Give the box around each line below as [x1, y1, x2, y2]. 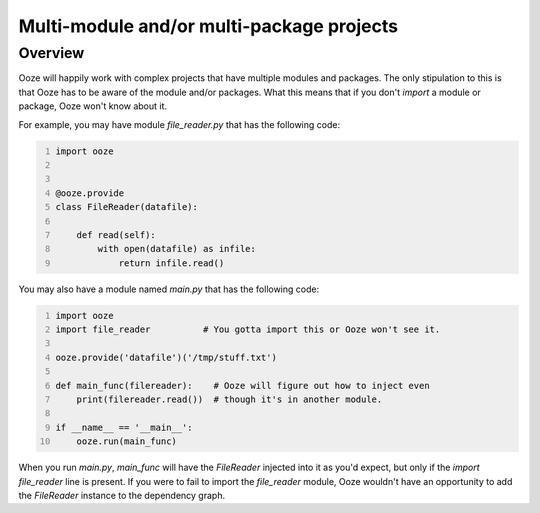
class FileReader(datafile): [55, 201, 199, 213]
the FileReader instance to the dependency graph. [18, 489, 225, 501]
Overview [18, 44, 85, 62]
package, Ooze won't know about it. [18, 100, 168, 112]
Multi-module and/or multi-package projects [18, 15, 399, 37]
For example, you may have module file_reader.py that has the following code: [18, 118, 340, 130]
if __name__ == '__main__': [55, 421, 194, 433]
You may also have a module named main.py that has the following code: [18, 283, 320, 295]
